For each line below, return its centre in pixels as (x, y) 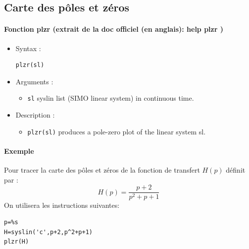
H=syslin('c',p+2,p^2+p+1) (48, 232)
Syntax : (28, 48)
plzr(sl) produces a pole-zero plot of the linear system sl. (117, 131)
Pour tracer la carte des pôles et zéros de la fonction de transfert (102, 170)
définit (236, 170)
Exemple (19, 151)
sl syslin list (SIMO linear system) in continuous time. (111, 98)
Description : (35, 115)
